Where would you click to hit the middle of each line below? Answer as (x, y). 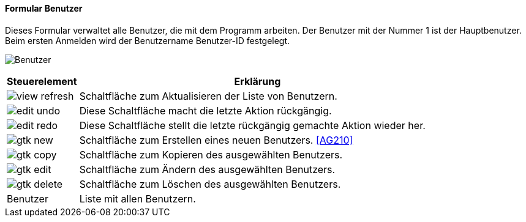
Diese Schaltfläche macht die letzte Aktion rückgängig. (205, 110)
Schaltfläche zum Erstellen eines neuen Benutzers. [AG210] (216, 140)
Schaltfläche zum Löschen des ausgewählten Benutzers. (210, 184)
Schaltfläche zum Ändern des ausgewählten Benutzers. (207, 169)
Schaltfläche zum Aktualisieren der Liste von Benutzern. (208, 96)
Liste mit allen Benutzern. (137, 198)
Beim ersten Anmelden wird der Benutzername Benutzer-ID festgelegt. (148, 40)
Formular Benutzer (44, 8)
